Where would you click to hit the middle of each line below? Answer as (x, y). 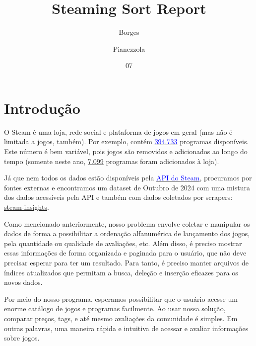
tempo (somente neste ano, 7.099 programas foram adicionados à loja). (112, 161)
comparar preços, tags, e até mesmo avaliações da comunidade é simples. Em (121, 318)
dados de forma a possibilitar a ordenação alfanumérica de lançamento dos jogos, (127, 233)
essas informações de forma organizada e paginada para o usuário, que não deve (125, 253)
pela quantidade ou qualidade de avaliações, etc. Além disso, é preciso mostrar (123, 243)
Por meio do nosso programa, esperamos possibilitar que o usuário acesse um (121, 299)
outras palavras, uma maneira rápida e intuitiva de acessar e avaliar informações (126, 328)
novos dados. (23, 282)
